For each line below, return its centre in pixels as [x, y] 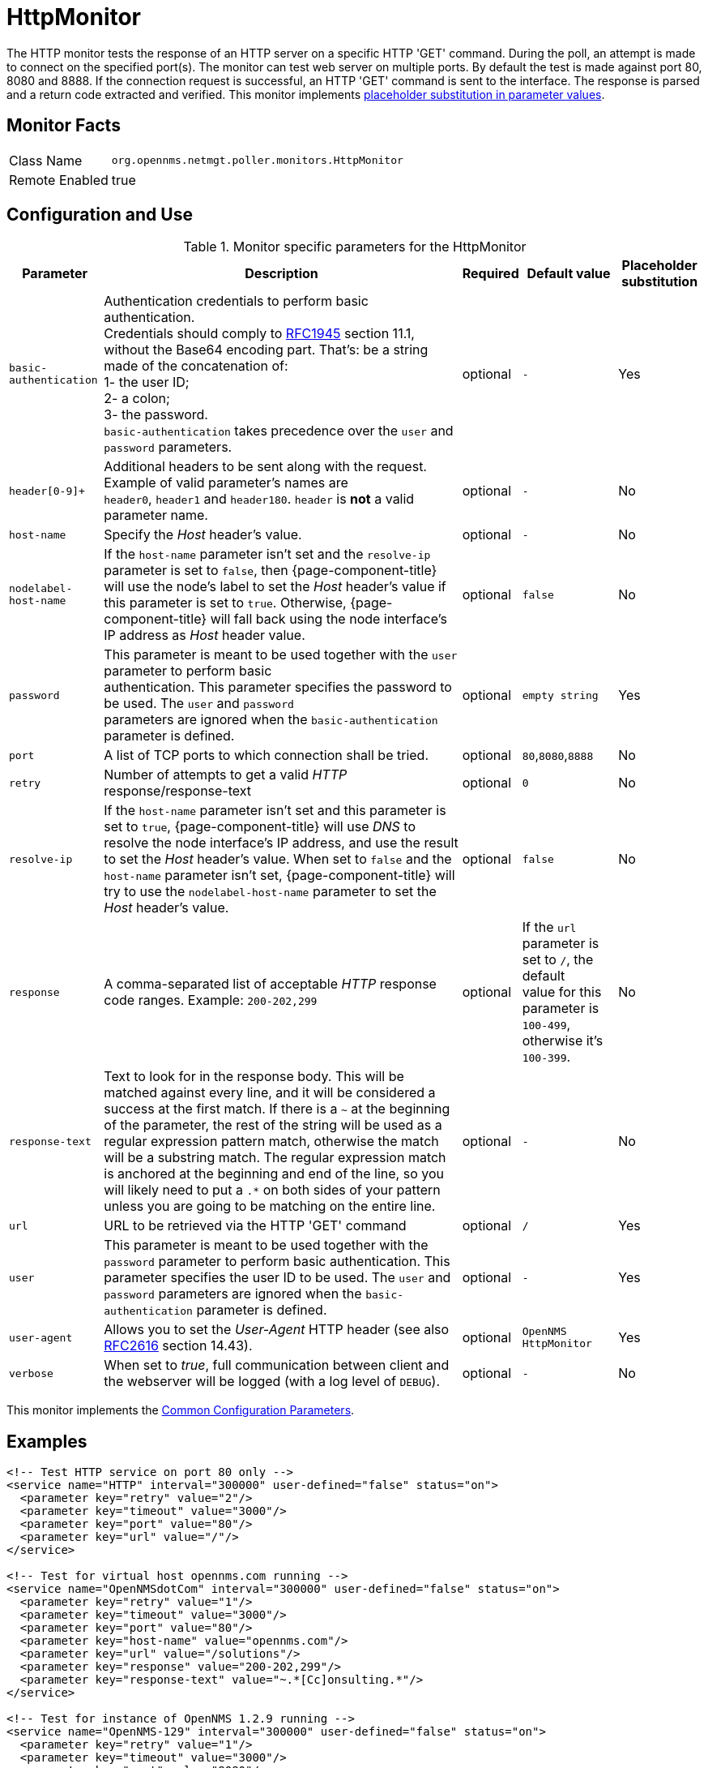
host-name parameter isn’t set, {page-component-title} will [279, 875]
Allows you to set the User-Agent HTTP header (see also [277, 1330]
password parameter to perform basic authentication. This [277, 1262]
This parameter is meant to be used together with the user [281, 655]
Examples [47, 1441]
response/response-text [178, 791]
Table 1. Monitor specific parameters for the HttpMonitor [355, 247]
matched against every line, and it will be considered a [270, 1093]
